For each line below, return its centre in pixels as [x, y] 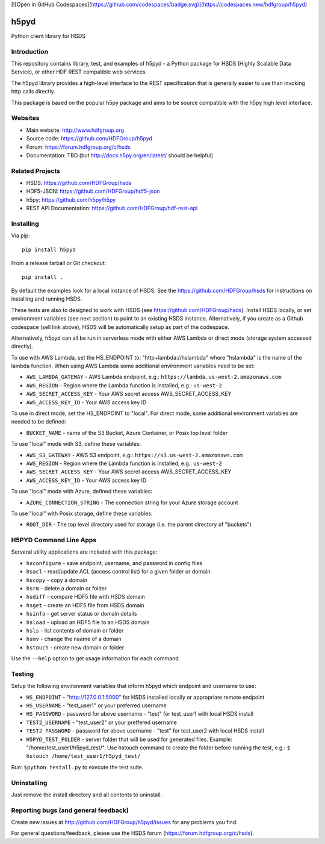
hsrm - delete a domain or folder [67, 589]
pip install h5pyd [49, 249]
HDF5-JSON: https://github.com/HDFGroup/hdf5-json [93, 191]
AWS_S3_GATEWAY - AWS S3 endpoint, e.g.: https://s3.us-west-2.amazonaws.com [135, 455]
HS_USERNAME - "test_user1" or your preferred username [96, 705]
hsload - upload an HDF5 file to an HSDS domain [88, 622]
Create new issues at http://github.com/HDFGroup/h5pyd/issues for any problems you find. [124, 822]
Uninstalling [29, 783]
